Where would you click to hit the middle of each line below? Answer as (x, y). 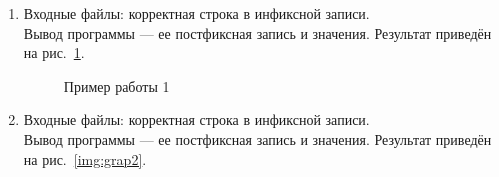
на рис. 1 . (54, 52)
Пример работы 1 (116, 85)
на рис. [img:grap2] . (85, 158)
